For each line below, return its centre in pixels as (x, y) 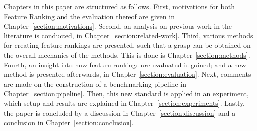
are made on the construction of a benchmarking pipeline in (95, 83)
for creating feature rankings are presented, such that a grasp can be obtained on (127, 45)
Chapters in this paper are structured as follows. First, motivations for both (119, 6)
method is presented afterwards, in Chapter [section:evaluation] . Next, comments (128, 74)
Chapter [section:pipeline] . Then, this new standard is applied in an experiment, (126, 93)
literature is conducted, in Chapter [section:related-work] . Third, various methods (128, 35)
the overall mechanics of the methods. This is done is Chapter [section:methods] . (127, 54)
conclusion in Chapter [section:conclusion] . (69, 122)
